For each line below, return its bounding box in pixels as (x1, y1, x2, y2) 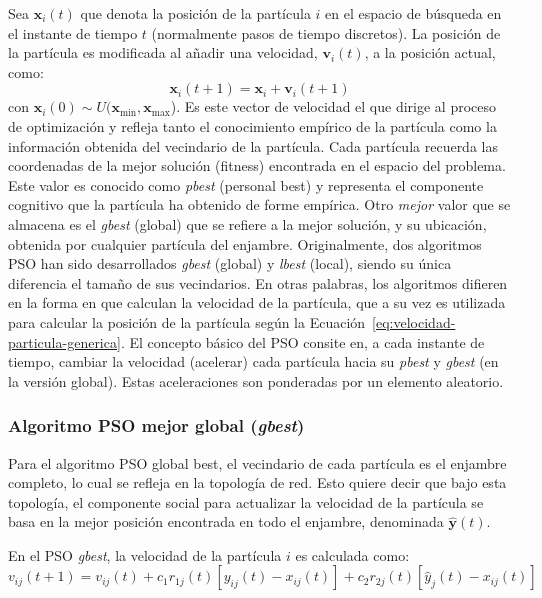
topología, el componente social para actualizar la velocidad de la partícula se (8, 491, 484, 512)
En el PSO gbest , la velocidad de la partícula (8, 544, 282, 565)
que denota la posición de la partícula (80, 3, 311, 23)
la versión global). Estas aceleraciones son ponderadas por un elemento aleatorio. (8, 370, 504, 391)
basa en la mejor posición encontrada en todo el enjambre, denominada (8, 511, 444, 532)
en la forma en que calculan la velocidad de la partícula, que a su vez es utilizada (8, 292, 506, 313)
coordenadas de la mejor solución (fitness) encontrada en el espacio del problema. (8, 155, 506, 176)
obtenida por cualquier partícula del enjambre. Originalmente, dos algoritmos (8, 233, 482, 254)
